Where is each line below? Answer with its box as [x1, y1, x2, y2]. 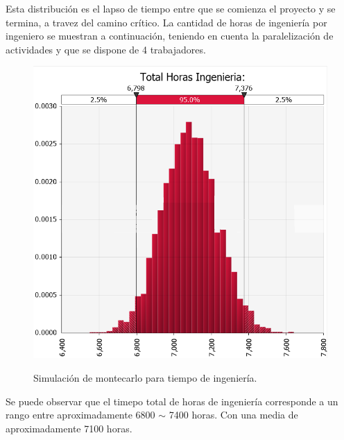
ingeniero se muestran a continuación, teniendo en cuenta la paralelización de [6, 28, 334, 43]
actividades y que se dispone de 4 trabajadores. [6, 42, 206, 56]
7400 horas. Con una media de [169, 407, 298, 422]
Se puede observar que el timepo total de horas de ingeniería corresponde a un [6, 394, 338, 408]
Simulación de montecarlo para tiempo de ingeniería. [33, 370, 257, 384]
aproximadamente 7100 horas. [6, 421, 132, 435]
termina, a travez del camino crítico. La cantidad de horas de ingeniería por [6, 15, 327, 29]
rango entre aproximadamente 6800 [6, 407, 155, 422]
